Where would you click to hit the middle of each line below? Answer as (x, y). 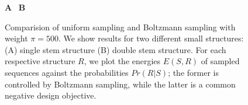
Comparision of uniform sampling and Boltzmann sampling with (120, 27)
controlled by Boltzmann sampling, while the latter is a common (120, 84)
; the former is (193, 72)
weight (16, 38)
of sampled (220, 61)
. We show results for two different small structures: (151, 38)
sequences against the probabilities (67, 72)
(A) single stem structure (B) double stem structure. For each (116, 49)
